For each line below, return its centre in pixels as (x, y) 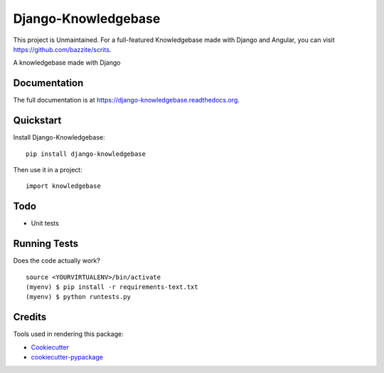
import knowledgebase (63, 186)
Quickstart (37, 121)
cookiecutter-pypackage (67, 357)
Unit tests (45, 224)
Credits (30, 317)
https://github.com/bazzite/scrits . (62, 49)
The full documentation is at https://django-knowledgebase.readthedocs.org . (126, 100)
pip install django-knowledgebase (86, 154)
